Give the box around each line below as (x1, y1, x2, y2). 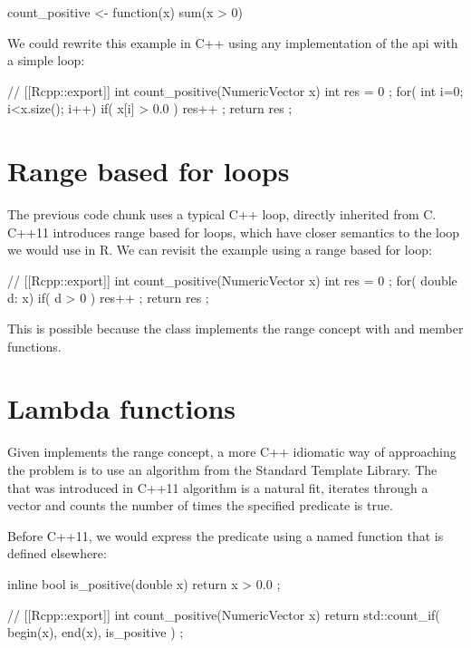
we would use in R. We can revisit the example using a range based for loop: (7, 240, 432, 259)
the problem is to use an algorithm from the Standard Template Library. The (7, 459, 437, 479)
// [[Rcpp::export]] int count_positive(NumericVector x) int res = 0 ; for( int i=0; (7, 81, 464, 100)
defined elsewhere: (7, 544, 107, 563)
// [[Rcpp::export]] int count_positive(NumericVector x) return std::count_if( (7, 604, 440, 624)
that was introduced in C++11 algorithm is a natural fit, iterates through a (7, 478, 428, 497)
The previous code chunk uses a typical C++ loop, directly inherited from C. (7, 205, 437, 224)
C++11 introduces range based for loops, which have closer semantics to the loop (7, 222, 460, 241)
